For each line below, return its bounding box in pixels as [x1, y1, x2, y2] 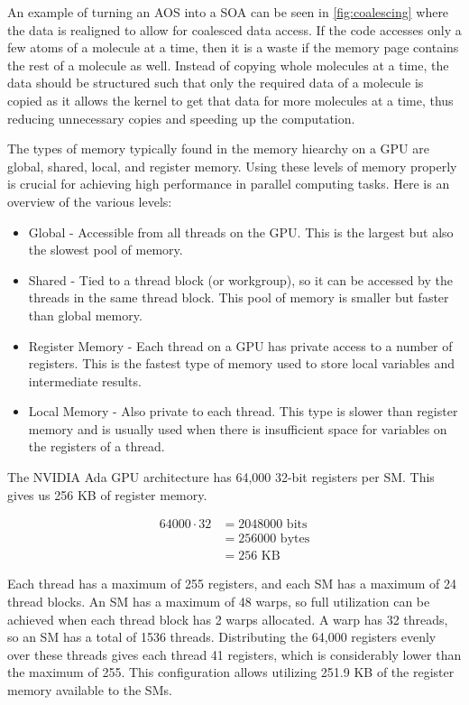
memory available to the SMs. [7, 680, 172, 699]
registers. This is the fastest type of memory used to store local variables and [28, 354, 455, 373]
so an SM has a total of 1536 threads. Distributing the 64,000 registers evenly [7, 627, 437, 646]
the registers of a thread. [28, 437, 165, 456]
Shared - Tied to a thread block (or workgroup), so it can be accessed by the [28, 270, 453, 289]
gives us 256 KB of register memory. [7, 485, 207, 504]
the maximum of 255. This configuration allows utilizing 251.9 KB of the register [7, 663, 455, 682]
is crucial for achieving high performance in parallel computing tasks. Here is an [7, 174, 450, 193]
